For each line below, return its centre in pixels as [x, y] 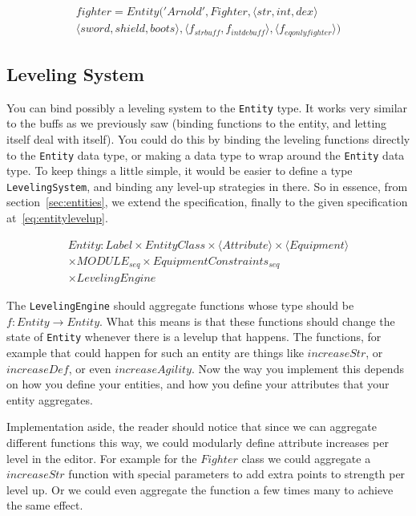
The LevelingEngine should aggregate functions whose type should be [180, 305]
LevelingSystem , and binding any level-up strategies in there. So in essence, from [207, 186]
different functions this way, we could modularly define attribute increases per [198, 443]
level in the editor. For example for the [102, 458]
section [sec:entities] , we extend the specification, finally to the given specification [207, 202]
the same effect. [45, 505]
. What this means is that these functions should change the [247, 321]
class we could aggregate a [306, 458]
